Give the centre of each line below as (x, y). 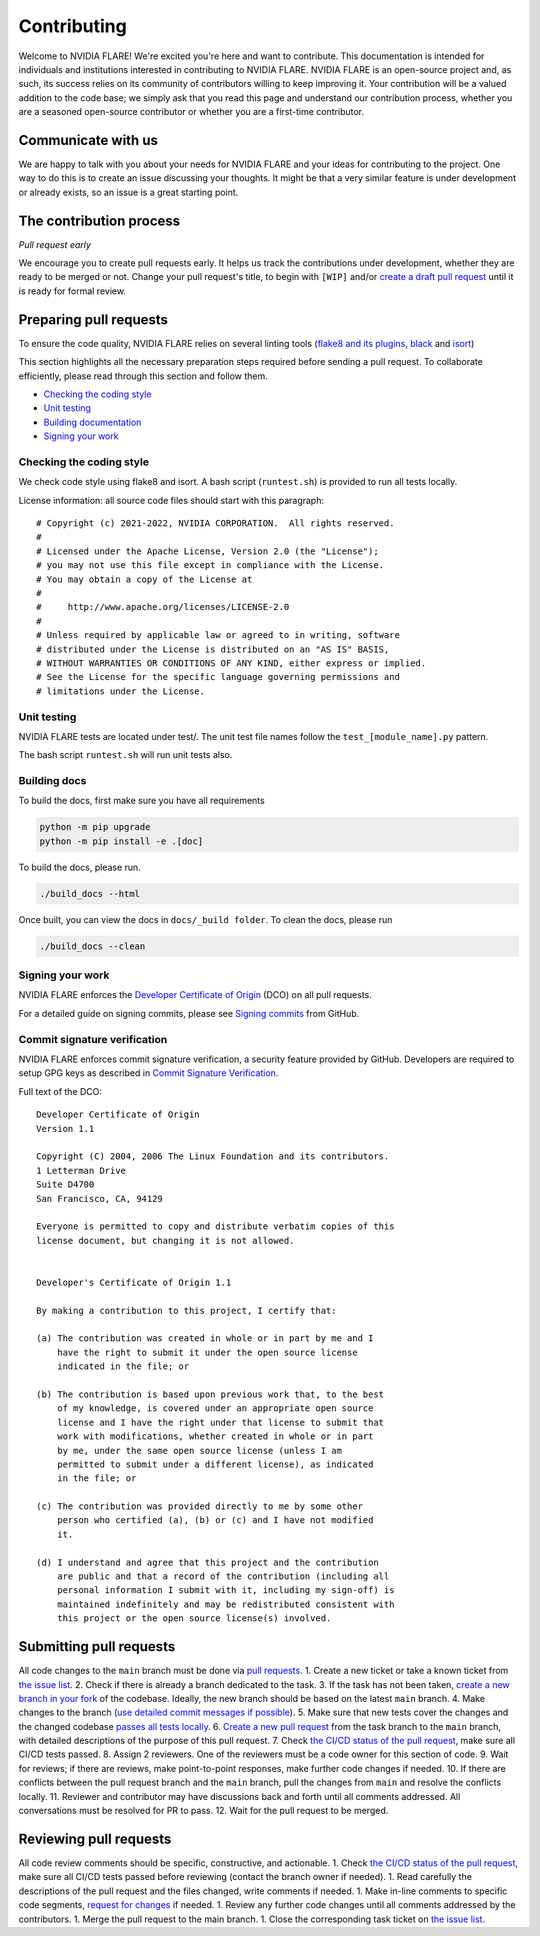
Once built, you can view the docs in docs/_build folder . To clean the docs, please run (205, 919)
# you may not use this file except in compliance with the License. (210, 565)
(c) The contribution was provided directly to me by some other (200, 1506)
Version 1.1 (65, 1128)
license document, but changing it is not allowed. (165, 1240)
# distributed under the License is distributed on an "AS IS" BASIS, (213, 649)
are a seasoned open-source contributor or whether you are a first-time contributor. (191, 112)
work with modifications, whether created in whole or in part (215, 1436)
